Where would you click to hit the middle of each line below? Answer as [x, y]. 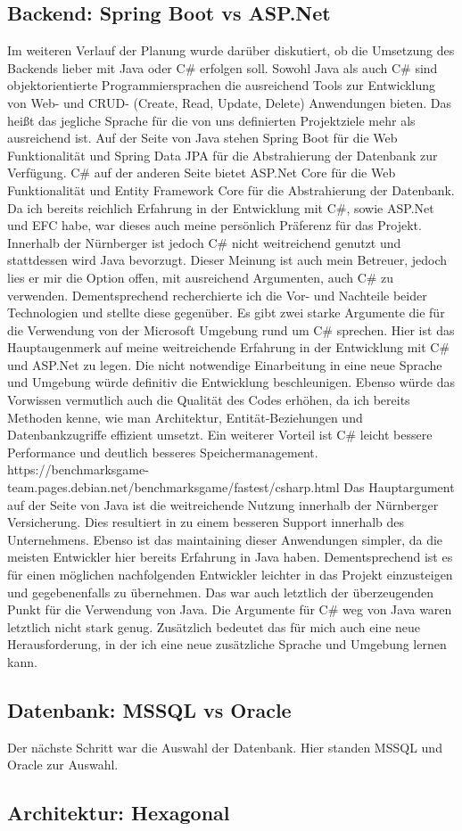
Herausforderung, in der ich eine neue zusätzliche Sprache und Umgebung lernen [227, 644]
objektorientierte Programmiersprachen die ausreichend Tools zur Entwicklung [222, 85]
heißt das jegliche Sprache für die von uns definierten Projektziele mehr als [211, 120]
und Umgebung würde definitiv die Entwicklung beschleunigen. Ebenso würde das [231, 382]
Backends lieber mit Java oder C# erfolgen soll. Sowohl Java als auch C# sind [223, 67]
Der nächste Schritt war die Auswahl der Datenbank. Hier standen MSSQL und [225, 747]
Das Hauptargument [399, 487]
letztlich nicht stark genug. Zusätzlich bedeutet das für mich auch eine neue [214, 626]
